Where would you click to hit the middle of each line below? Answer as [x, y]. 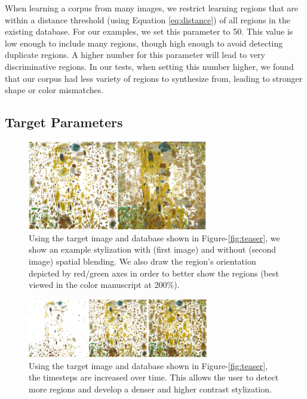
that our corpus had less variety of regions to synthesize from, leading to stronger [154, 78]
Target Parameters [64, 122]
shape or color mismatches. [54, 90]
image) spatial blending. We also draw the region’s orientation [142, 261]
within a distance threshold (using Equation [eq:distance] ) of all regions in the [148, 19]
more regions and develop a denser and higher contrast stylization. [150, 389]
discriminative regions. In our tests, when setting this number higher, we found [149, 66]
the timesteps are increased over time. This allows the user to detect [154, 377]
